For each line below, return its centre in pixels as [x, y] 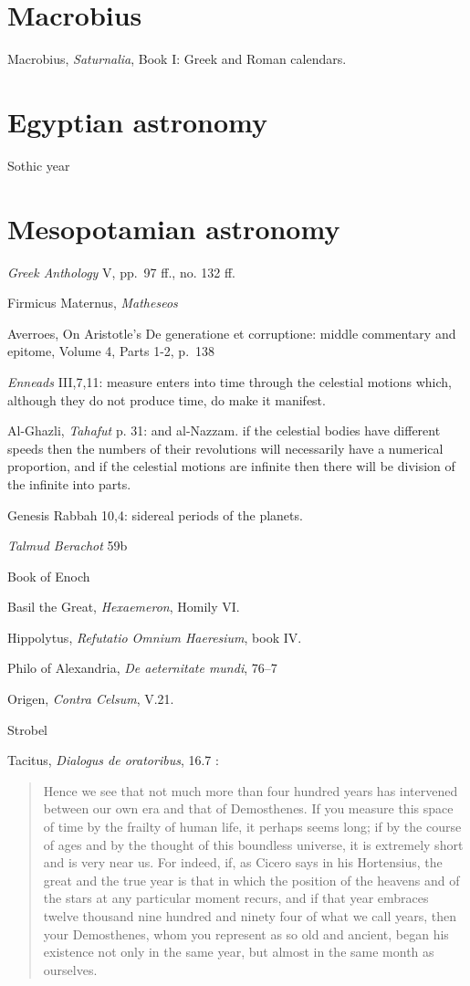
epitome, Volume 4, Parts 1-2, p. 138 [111, 351]
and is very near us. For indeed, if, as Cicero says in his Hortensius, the [243, 862]
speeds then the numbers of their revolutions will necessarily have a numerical [225, 448]
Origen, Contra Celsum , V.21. [91, 699]
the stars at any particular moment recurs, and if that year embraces [236, 898]
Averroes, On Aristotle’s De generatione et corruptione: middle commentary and [232, 333]
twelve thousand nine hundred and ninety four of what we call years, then [250, 916]
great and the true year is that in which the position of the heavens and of [251, 880]
